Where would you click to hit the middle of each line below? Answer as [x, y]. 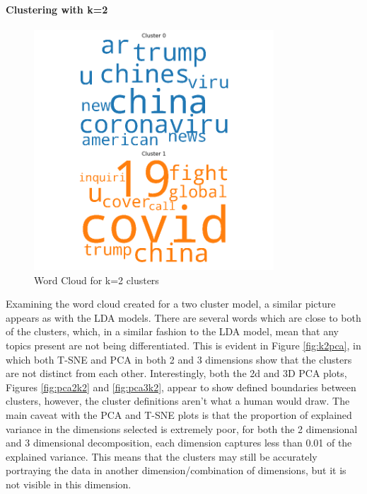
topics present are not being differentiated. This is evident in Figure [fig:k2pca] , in [183, 345]
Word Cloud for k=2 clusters [97, 280]
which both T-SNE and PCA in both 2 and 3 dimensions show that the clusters [179, 359]
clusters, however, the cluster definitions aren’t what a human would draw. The [178, 401]
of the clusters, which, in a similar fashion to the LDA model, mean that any [172, 331]
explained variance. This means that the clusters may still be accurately [162, 456]
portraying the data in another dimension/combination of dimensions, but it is [176, 470]
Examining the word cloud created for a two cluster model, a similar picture [171, 304]
